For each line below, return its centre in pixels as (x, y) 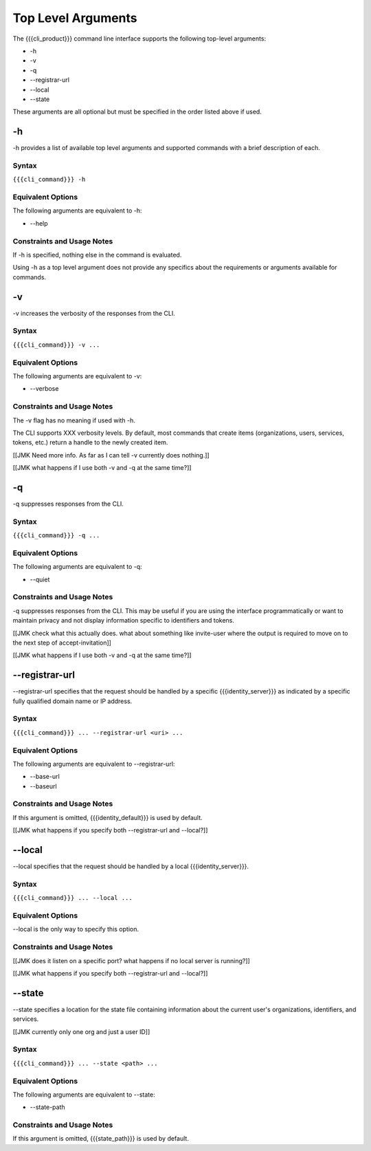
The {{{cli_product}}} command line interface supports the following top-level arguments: (139, 39)
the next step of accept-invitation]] (62, 643)
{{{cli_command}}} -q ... (56, 536)
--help (39, 223)
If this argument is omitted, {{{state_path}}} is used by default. (101, 1139)
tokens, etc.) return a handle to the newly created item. (90, 442)
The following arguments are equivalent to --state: (84, 1095)
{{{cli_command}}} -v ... (56, 345)
